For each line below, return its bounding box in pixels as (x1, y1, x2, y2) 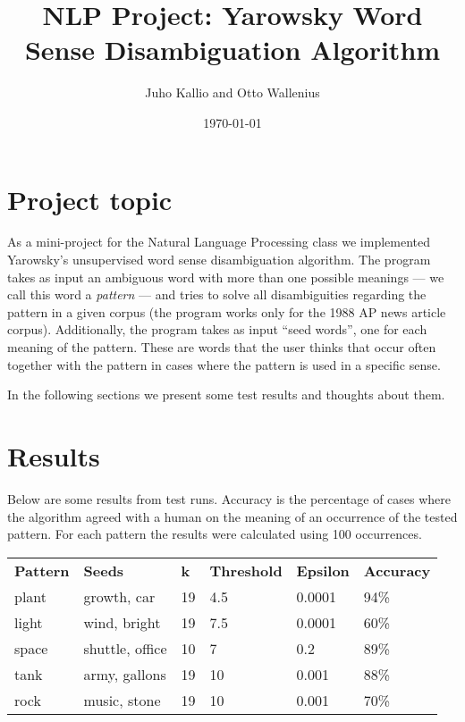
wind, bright (83, 611, 161, 633)
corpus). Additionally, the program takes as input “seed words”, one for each (7, 320, 427, 339)
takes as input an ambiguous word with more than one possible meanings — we (7, 267, 444, 286)
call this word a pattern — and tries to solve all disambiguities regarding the (7, 285, 427, 304)
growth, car (83, 585, 156, 607)
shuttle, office (83, 637, 167, 659)
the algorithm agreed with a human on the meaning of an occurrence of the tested (7, 507, 458, 525)
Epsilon (296, 559, 350, 581)
